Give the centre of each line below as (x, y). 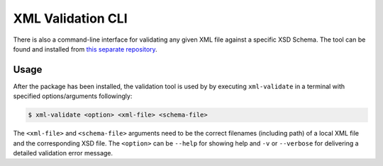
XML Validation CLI (70, 18)
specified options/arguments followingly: (73, 96)
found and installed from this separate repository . (85, 49)
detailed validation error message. (63, 153)
